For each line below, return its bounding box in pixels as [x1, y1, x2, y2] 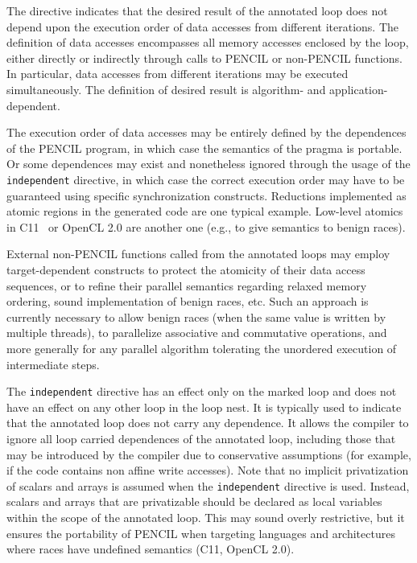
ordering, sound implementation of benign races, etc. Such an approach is [6, 293, 369, 310]
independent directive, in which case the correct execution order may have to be [6, 171, 405, 187]
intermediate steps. [6, 355, 100, 372]
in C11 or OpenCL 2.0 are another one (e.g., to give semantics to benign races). [6, 218, 406, 235]
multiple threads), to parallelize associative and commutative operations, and [6, 324, 387, 341]
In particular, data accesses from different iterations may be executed [6, 65, 349, 82]
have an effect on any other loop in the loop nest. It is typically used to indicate [6, 398, 402, 415]
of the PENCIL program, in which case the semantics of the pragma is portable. [6, 139, 403, 156]
